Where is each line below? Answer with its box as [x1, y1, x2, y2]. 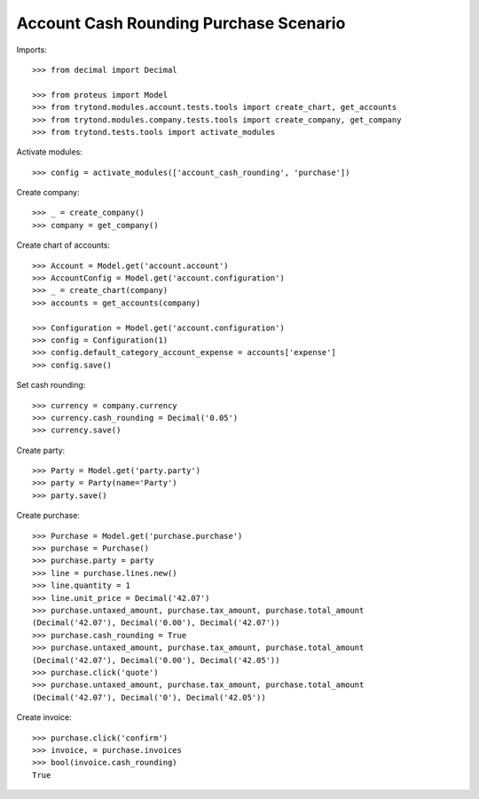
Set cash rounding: [16, 380, 86, 391]
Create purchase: [16, 510, 80, 521]
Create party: [16, 445, 66, 455]
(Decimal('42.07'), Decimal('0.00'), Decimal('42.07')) [32, 618, 280, 628]
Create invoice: [16, 712, 72, 723]
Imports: [16, 44, 48, 55]
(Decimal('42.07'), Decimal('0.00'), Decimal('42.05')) [32, 655, 280, 665]
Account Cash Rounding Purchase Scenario [16, 13, 346, 33]
